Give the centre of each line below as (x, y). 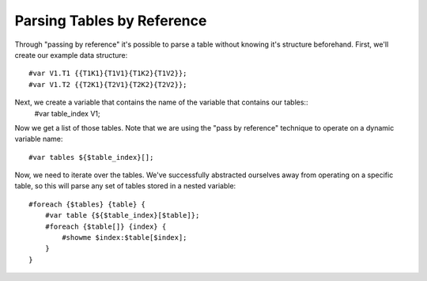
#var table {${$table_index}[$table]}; (122, 215)
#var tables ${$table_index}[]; (91, 157)
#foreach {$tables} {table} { (87, 204)
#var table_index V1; (67, 113)
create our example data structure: (71, 55)
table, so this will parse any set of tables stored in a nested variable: (125, 186)
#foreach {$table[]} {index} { (106, 226)
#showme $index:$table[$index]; (125, 238)
